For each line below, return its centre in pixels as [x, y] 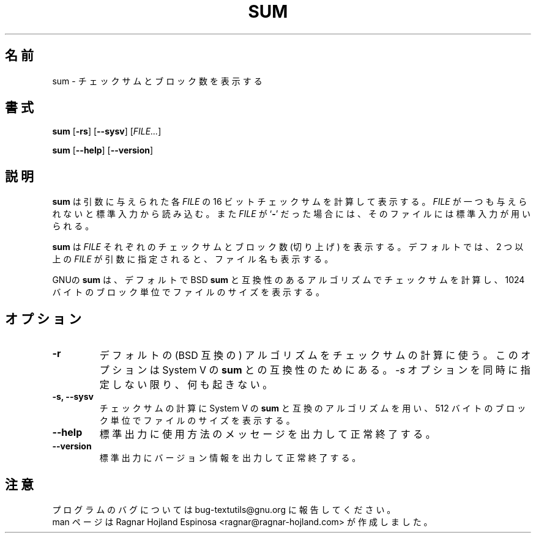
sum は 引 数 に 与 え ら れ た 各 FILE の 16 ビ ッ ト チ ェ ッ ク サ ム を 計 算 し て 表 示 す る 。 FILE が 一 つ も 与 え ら [290, 202]
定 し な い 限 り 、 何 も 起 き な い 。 [186, 385]
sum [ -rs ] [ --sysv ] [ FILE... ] [107, 131]
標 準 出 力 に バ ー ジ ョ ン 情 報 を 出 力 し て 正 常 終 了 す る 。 [230, 458]
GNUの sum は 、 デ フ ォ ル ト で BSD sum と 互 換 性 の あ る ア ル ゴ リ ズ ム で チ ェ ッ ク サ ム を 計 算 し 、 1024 [288, 280]
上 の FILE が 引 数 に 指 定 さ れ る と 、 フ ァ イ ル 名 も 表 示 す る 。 [193, 259]
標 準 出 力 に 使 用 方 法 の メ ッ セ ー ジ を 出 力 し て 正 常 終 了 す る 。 [267, 434]
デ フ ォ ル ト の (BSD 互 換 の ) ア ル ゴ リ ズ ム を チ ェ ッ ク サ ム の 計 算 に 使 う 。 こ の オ [315, 356]
